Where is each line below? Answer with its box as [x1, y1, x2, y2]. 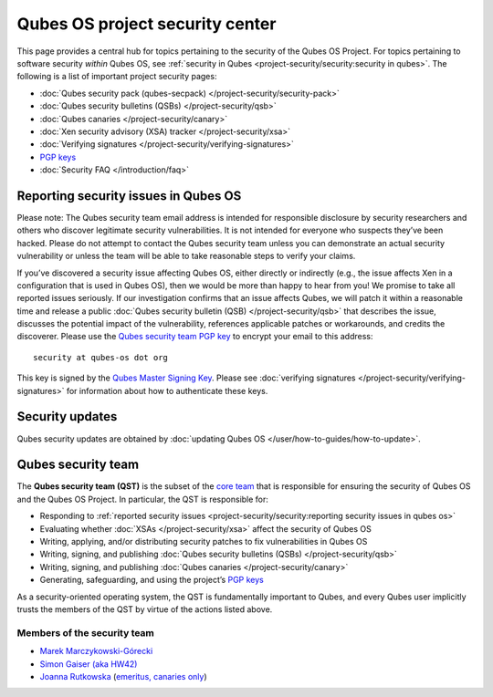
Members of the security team [16, 626, 155, 639]
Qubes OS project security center [16, 14, 277, 34]
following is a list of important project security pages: [16, 71, 217, 82]
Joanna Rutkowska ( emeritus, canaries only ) [39, 671, 207, 681]
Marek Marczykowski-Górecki [39, 646, 153, 657]
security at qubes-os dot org [33, 352, 169, 362]
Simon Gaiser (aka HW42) [39, 658, 138, 670]
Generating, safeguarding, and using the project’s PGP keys [39, 575, 264, 586]
